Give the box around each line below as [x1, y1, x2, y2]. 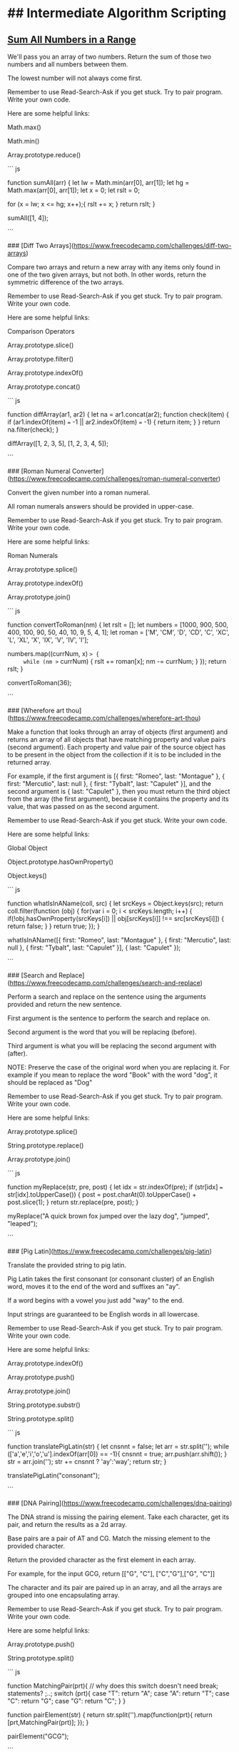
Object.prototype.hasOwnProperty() [7, 857, 114, 866]
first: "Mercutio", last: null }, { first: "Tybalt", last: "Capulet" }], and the [7, 780, 212, 787]
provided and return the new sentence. [7, 1000, 123, 1008]
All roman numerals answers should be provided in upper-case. [7, 502, 194, 510]
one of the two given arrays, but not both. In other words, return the [7, 270, 207, 279]
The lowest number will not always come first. [7, 74, 143, 82]
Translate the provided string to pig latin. [7, 1261, 127, 1269]
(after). [7, 1049, 28, 1057]
